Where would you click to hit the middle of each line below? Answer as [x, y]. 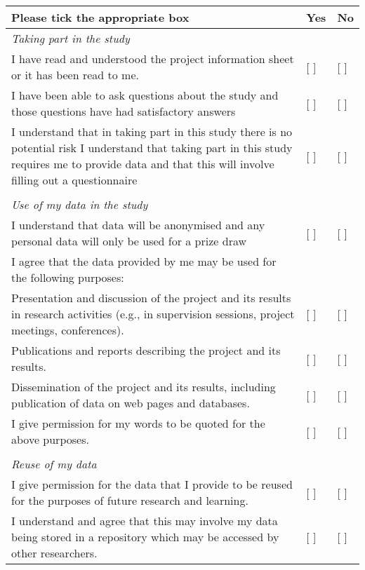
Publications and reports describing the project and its [146, 350]
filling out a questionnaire [74, 180]
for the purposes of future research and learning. [130, 500]
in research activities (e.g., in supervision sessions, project [153, 314]
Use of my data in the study [80, 204]
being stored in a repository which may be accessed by [145, 537]
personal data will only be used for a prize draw [129, 241]
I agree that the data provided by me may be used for [144, 261]
